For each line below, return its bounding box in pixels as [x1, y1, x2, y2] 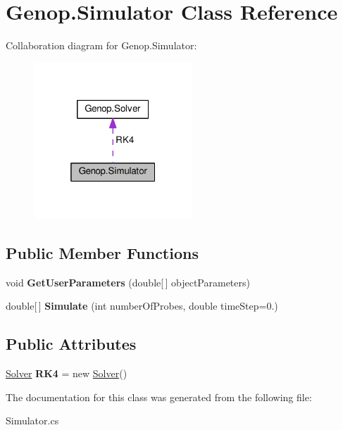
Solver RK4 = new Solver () [6, 366, 127, 381]
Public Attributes [6, 333, 137, 355]
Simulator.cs [6, 413, 59, 428]
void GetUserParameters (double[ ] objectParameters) [6, 274, 250, 289]
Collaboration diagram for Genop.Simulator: [6, 38, 197, 53]
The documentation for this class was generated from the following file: [6, 389, 312, 404]
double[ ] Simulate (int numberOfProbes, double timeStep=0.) [6, 298, 278, 313]
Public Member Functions [6, 241, 199, 263]
